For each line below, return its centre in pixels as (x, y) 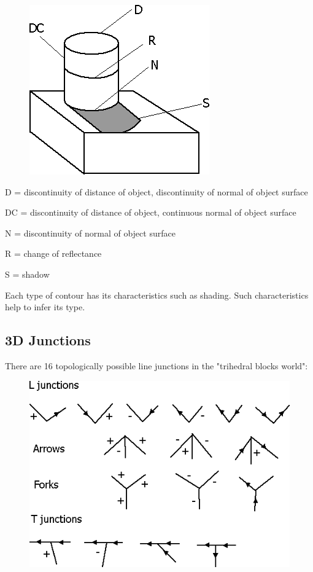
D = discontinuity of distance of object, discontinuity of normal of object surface (156, 191)
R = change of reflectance (53, 253)
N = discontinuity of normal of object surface (90, 233)
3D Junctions (48, 340)
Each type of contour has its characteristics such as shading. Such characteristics (157, 295)
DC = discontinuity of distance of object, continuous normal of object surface (151, 212)
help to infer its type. (45, 307)
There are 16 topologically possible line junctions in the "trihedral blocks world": (156, 365)
